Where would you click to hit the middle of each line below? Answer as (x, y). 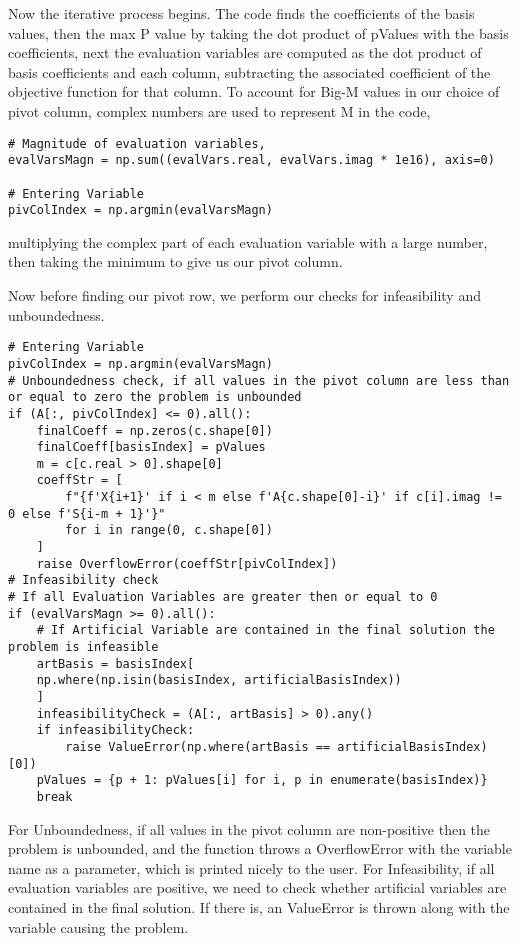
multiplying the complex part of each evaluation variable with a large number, (248, 241)
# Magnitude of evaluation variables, (137, 143)
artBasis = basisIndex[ (115, 663)
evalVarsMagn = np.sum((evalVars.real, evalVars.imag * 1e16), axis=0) (251, 160)
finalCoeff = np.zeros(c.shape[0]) (154, 430)
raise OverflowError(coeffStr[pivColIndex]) (187, 563)
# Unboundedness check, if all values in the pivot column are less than (259, 380)
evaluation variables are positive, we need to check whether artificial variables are (257, 887)
